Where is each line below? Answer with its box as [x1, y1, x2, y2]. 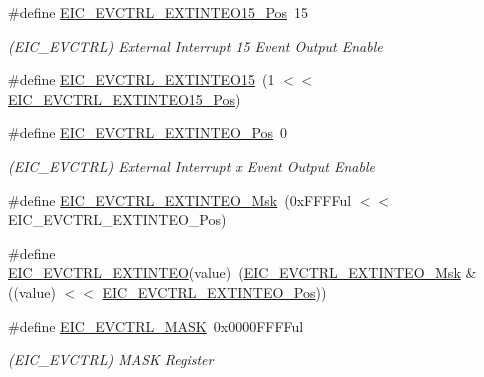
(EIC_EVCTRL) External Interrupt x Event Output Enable [8, 155, 375, 176]
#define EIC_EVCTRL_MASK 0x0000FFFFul [8, 315, 304, 336]
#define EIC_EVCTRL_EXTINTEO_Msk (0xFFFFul [8, 189, 352, 210]
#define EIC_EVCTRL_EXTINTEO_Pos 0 [8, 122, 288, 143]
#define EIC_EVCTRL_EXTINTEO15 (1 [8, 69, 275, 90]
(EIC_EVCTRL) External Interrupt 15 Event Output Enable [8, 35, 383, 56]
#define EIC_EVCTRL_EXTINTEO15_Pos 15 [8, 2, 309, 22]
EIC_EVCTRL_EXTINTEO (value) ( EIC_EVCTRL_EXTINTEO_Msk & [8, 262, 477, 283]
